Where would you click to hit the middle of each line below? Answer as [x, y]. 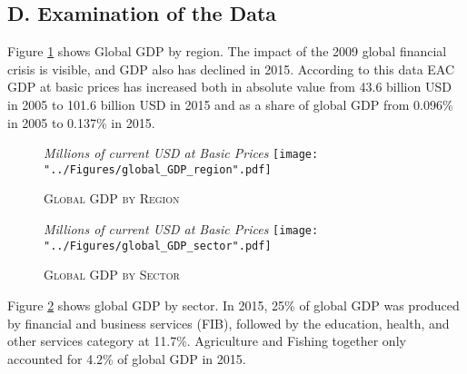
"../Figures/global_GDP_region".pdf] [158, 169]
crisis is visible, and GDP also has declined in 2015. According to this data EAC [231, 69]
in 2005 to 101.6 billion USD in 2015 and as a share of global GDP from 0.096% [230, 104]
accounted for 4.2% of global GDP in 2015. [127, 358]
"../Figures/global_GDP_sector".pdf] [158, 246]
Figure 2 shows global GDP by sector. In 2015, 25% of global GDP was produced [233, 305]
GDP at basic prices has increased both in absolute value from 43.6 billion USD [229, 87]
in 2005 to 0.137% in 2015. [81, 122]
